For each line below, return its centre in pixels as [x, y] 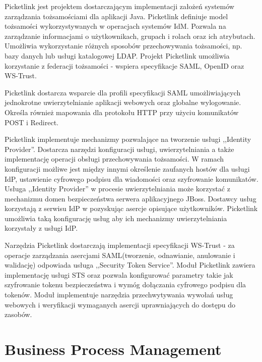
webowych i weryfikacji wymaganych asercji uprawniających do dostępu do [120, 304]
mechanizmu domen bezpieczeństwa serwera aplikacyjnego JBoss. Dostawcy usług [130, 198]
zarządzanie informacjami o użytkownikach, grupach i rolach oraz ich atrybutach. [130, 36]
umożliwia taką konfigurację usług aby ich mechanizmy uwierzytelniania [116, 218]
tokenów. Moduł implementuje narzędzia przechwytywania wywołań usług [119, 295]
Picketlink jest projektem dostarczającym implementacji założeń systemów [119, 6]
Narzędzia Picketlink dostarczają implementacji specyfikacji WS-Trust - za [120, 245]
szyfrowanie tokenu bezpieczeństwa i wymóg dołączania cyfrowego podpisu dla [125, 285]
